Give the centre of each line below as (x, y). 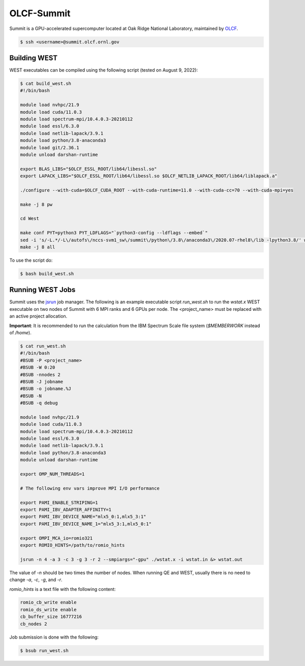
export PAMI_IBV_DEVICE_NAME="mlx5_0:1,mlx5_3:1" (83, 517)
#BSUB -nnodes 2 (40, 374)
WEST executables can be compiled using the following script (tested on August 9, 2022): (104, 70)
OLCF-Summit (40, 13)
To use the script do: (31, 260)
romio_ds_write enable (48, 609)
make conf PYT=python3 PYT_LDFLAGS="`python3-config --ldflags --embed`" (114, 233)
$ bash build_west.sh (47, 274)
